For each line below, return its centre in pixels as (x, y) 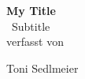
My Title (31, 10)
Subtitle (31, 26)
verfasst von (35, 41)
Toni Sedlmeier (42, 68)
